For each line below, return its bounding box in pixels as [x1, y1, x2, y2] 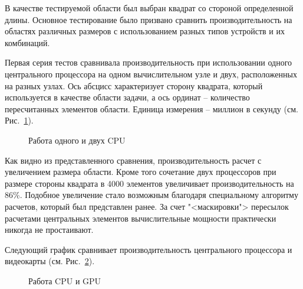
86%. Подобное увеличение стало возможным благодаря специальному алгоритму [5, 189, 298, 201]
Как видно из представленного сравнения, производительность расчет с [5, 154, 262, 166]
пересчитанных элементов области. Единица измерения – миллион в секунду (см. [5, 102, 298, 115]
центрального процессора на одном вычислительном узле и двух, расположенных [5, 67, 297, 80]
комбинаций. [5, 36, 50, 48]
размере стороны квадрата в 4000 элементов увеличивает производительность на [5, 177, 294, 189]
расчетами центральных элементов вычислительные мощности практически [5, 212, 276, 224]
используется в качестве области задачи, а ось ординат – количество [5, 91, 250, 103]
